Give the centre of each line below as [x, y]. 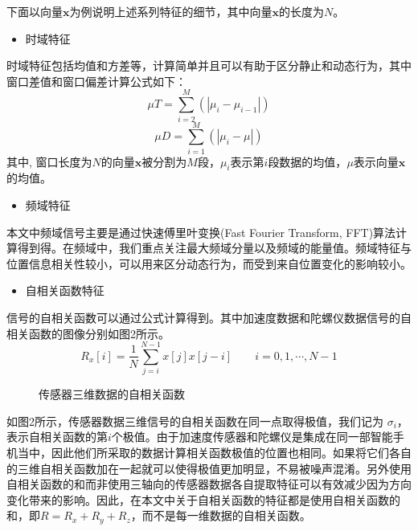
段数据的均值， [307, 161]
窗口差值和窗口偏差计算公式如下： [96, 81]
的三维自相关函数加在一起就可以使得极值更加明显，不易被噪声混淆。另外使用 [209, 468]
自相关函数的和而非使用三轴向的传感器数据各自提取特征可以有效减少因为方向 [209, 484]
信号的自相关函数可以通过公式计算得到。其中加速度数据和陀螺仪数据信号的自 [209, 317]
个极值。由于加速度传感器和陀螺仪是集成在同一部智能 [252, 437]
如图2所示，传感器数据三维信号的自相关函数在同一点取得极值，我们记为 [195, 421]
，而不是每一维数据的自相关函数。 [221, 515]
